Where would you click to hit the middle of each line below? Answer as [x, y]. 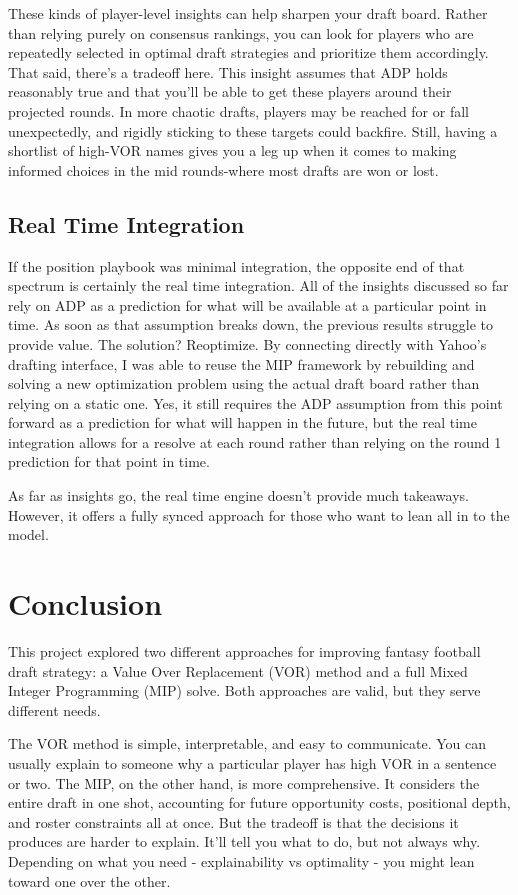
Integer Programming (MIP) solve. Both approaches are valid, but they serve [244, 690]
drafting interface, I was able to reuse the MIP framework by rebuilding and [241, 363]
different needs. [54, 709]
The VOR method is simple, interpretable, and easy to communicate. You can [247, 743]
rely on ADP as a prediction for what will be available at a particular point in [247, 304]
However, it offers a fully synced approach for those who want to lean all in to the [259, 514]
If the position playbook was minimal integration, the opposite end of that [236, 265]
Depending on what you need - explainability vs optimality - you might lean [241, 860]
